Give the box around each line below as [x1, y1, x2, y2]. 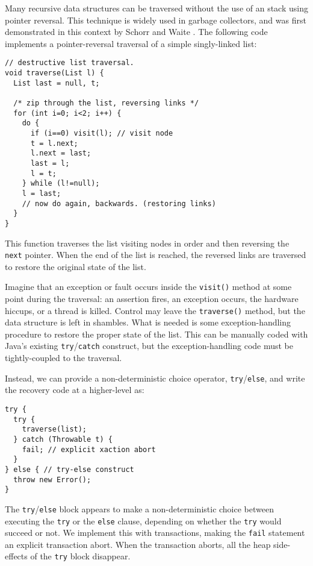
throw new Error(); [13, 475, 91, 484]
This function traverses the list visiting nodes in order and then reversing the [5, 236, 290, 249]
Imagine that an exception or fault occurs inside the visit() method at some [5, 280, 292, 293]
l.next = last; [30, 149, 91, 158]
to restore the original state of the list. [5, 260, 146, 272]
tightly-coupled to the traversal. [5, 351, 122, 364]
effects [5, 550, 28, 562]
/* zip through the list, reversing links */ [13, 99, 199, 107]
